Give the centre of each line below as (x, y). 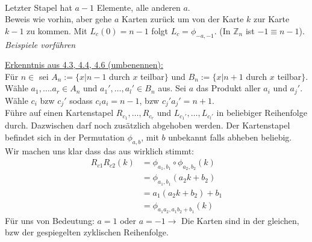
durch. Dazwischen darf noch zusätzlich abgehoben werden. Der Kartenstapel (148, 125)
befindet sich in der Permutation (65, 137)
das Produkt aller (228, 88)
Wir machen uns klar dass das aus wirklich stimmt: (100, 150)
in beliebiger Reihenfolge (262, 113)
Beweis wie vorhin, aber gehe (58, 19)
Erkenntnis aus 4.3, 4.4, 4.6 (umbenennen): (84, 65)
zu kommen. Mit (57, 30)
